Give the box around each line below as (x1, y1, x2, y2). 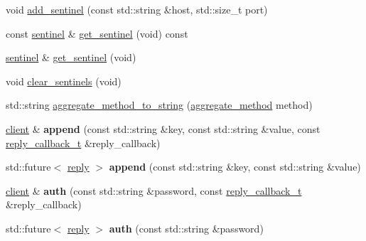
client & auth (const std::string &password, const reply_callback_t (6, 183, 302, 198)
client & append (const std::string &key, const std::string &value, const (6, 121, 321, 136)
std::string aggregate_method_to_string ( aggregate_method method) (6, 97, 313, 112)
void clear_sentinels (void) (6, 73, 122, 88)
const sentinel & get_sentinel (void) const (6, 26, 188, 41)
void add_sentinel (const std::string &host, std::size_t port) (6, 2, 268, 16)
